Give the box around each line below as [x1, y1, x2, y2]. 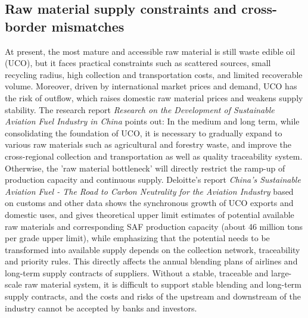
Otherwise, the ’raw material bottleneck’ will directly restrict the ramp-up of [5, 161, 285, 174]
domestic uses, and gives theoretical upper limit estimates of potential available [5, 208, 294, 220]
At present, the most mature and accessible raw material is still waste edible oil [5, 45, 295, 57]
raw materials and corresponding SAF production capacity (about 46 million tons [5, 220, 303, 232]
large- [271, 266, 292, 279]
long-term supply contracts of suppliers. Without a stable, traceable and [5, 266, 269, 279]
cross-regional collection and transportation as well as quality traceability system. [5, 149, 303, 162]
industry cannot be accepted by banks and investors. [5, 301, 197, 314]
